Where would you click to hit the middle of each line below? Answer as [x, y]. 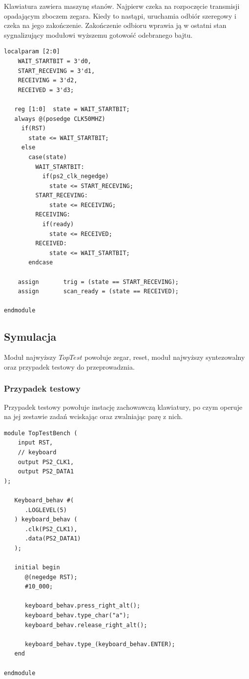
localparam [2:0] [32, 52]
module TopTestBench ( [41, 433]
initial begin [37, 568]
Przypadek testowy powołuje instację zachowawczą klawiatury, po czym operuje [123, 407]
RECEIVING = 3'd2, [48, 81]
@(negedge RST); [51, 577]
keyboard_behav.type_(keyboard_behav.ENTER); [100, 644]
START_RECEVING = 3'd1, [56, 71]
